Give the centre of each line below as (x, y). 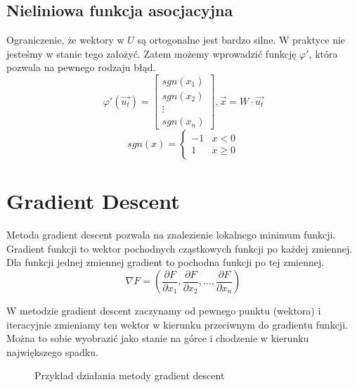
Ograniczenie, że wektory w (65, 40)
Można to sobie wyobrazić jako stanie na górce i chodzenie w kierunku (158, 338)
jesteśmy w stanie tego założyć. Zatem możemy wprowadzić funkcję (151, 53)
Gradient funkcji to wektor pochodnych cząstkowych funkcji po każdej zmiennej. (180, 248)
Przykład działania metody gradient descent (130, 375)
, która (323, 53)
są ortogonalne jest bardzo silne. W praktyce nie (241, 40)
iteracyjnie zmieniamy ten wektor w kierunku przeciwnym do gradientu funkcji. (177, 324)
